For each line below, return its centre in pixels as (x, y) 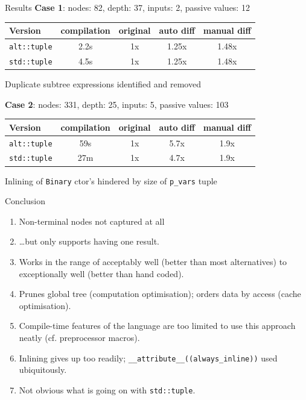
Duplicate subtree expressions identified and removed (103, 84)
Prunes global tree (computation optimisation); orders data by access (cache (160, 294)
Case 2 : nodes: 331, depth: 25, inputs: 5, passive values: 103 (117, 104)
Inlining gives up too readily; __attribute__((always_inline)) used (148, 358)
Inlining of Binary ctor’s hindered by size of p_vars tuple (111, 180)
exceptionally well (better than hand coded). (101, 273)
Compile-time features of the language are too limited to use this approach (157, 326)
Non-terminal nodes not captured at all (92, 221)
